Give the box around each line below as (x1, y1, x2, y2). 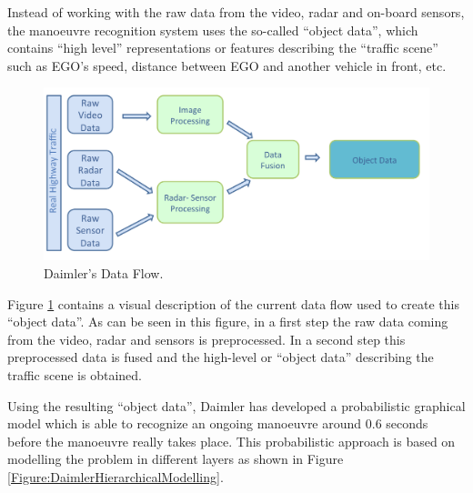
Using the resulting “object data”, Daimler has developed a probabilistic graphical (7, 396, 466, 415)
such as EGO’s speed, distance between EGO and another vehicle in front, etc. (7, 55, 447, 75)
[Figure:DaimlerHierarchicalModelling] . (7, 467, 224, 486)
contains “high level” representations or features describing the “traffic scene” (7, 38, 438, 57)
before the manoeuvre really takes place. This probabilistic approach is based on (7, 431, 456, 450)
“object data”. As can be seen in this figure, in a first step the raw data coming (7, 312, 448, 331)
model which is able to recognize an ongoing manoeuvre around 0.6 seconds (7, 414, 428, 433)
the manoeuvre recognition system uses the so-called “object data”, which (7, 20, 418, 39)
